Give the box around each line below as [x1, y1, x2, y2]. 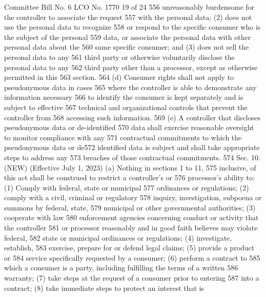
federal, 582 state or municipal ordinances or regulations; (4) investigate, [4, 232, 232, 243]
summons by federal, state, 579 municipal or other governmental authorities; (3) [4, 202, 256, 213]
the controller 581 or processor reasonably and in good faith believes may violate [4, 222, 258, 233]
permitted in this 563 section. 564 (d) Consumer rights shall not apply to [4, 72, 234, 82]
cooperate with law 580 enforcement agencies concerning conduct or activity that [4, 212, 259, 223]
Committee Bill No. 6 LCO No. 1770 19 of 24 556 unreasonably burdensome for [4, 2, 255, 12]
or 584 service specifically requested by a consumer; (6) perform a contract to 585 [4, 252, 260, 263]
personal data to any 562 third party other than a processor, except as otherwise [4, 61, 258, 72]
